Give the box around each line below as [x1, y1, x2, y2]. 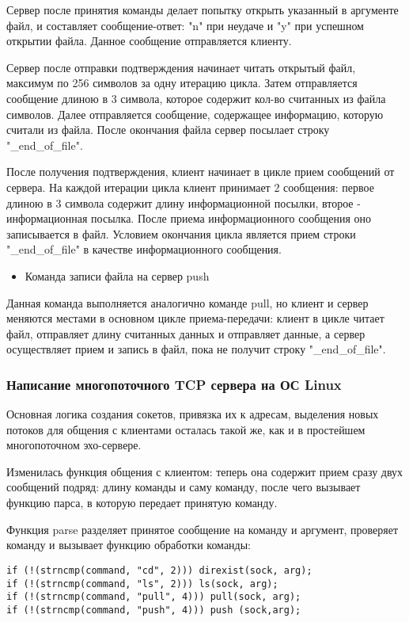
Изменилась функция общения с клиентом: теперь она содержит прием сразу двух [6, 463, 403, 479]
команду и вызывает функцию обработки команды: [6, 536, 252, 553]
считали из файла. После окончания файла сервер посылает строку [6, 121, 330, 138]
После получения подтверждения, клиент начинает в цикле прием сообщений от [6, 163, 395, 180]
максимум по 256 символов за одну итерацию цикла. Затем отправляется [6, 74, 358, 91]
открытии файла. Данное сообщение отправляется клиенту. [6, 32, 292, 49]
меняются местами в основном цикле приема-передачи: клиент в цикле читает [6, 310, 384, 326]
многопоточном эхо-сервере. [6, 437, 142, 453]
